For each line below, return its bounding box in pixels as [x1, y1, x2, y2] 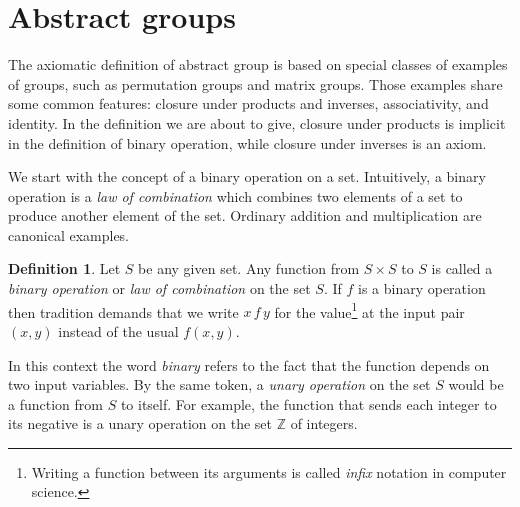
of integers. [290, 413, 358, 434]
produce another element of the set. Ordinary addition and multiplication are [8, 205, 482, 226]
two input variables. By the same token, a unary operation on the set [8, 374, 431, 395]
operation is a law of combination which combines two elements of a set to [8, 185, 463, 206]
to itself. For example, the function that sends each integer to [120, 393, 497, 414]
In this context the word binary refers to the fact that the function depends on [8, 354, 490, 375]
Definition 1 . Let [8, 258, 121, 279]
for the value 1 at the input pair [274, 298, 465, 322]
